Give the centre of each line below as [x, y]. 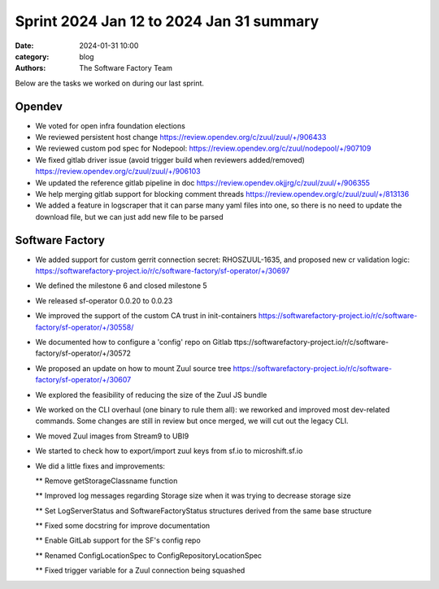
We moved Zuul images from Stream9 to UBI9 [112, 436]
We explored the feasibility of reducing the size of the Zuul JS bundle [151, 395]
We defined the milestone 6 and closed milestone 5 [121, 286]
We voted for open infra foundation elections [111, 125]
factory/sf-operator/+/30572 [83, 353]
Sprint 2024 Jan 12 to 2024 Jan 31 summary [167, 21]
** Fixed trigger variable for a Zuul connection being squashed [140, 570]
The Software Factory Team [126, 68]
